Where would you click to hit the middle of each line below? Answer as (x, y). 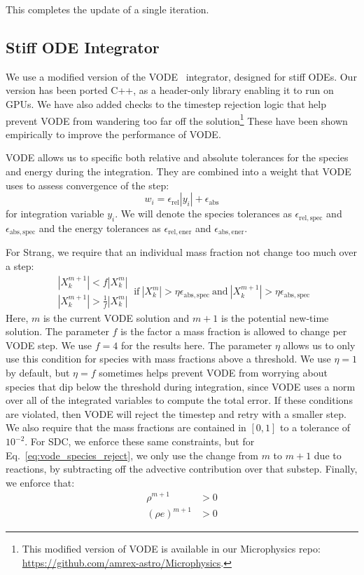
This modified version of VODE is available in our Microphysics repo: (171, 549)
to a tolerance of (315, 427)
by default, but (38, 373)
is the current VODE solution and (116, 317)
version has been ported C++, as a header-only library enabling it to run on (170, 90)
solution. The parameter (57, 331)
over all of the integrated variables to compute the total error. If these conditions (179, 400)
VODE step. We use (49, 345)
